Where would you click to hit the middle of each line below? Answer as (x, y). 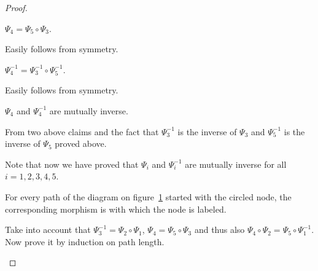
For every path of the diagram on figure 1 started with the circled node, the (148, 196)
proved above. (81, 143)
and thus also (219, 230)
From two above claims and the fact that (82, 131)
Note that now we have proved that (72, 164)
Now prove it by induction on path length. (85, 241)
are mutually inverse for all (236, 164)
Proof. (16, 7)
